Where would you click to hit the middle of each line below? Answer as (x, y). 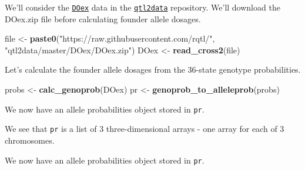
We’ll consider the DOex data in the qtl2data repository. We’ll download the (143, 7)
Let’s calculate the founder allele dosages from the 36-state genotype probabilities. (153, 69)
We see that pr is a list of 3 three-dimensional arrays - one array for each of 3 (145, 129)
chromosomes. (30, 140)
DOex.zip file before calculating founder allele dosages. (103, 18)
